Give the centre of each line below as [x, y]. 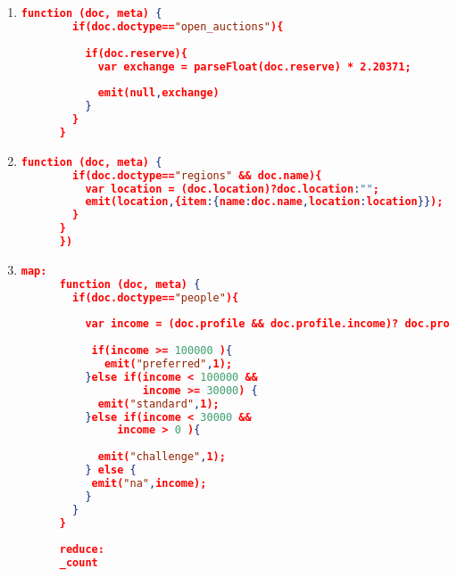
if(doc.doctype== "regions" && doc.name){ [197, 175]
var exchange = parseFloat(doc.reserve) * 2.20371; [254, 66]
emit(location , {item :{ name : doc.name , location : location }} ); [264, 202]
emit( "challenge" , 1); [162, 457]
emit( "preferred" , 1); [168, 364]
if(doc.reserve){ [136, 53]
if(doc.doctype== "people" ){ [156, 297]
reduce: [82, 550]
